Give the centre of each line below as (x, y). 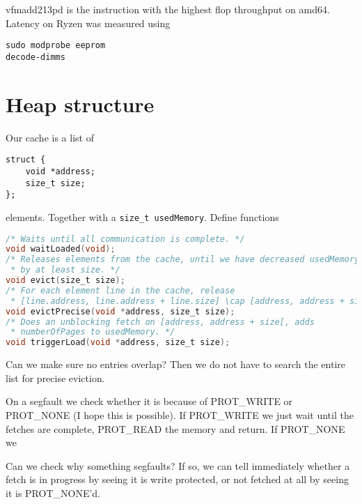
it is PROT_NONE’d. (53, 492)
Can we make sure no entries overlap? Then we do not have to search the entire (175, 364)
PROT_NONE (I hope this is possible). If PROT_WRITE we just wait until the (180, 414)
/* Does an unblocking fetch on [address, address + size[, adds (160, 322)
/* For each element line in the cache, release (120, 290)
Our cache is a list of (50, 137)
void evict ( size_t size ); (65, 280)
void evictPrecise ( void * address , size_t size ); (120, 311)
